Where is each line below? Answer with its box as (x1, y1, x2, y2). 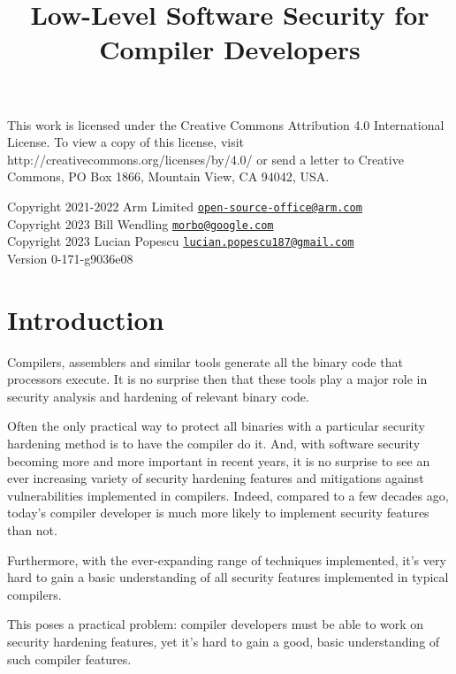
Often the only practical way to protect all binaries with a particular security (7, 417, 425, 435)
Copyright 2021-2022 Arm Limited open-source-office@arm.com (7, 196, 362, 215)
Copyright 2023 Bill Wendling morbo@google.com (7, 214, 274, 233)
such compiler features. (7, 649, 132, 668)
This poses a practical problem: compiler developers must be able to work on (7, 615, 424, 633)
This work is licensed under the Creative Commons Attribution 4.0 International (7, 115, 445, 134)
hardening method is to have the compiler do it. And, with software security (7, 434, 421, 452)
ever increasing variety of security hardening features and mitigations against (7, 469, 424, 487)
